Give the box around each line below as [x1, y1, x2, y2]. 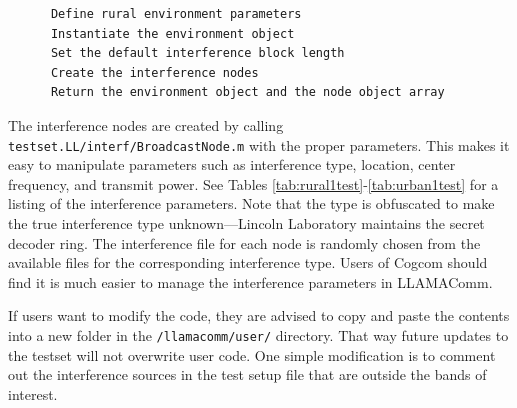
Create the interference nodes [50, 65, 259, 80]
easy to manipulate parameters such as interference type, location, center [8, 154, 456, 175]
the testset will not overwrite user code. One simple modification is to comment [8, 344, 496, 365]
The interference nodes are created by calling [8, 114, 284, 135]
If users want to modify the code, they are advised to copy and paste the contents [8, 305, 510, 326]
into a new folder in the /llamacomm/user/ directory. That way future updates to [8, 324, 509, 345]
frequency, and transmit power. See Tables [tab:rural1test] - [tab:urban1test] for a [8, 173, 499, 194]
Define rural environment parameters [50, 7, 302, 21]
